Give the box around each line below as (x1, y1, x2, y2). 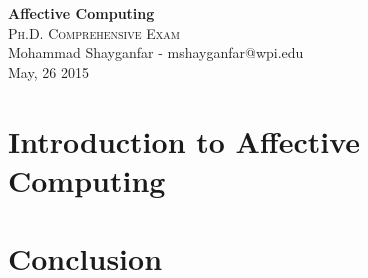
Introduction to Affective (8, 120, 361, 161)
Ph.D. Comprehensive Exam (8, 22, 180, 43)
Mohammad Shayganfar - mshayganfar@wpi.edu (8, 42, 304, 63)
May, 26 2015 (8, 61, 89, 82)
